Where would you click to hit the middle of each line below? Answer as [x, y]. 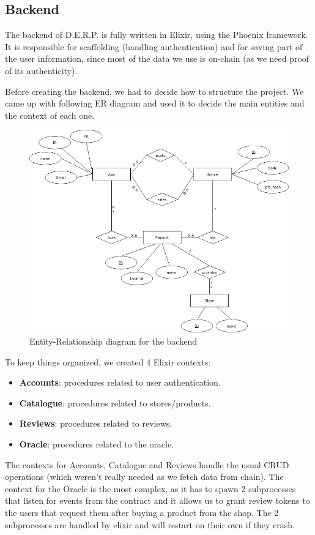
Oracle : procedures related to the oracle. [97, 443]
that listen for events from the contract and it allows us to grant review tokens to [157, 500]
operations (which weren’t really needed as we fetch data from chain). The [144, 477]
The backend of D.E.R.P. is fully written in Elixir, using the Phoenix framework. [157, 35]
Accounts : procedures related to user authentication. [120, 382]
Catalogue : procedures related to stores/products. [115, 402]
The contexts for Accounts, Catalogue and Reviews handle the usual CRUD [147, 464]
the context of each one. [50, 115]
